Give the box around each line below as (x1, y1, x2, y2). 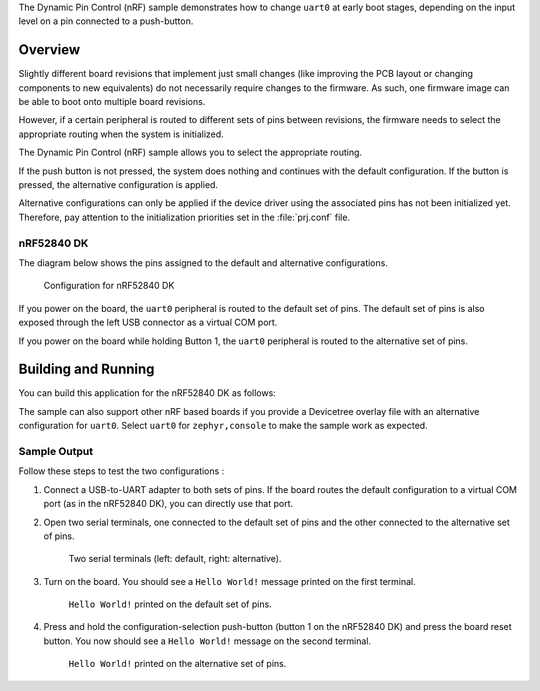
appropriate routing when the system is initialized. (18, 128, 224, 140)
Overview (18, 41, 81, 59)
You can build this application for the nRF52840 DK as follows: (18, 387, 277, 399)
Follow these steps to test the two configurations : (18, 465, 225, 477)
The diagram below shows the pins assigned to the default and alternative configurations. (18, 256, 389, 269)
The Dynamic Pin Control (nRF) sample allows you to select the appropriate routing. (18, 146, 363, 159)
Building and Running (18, 361, 155, 378)
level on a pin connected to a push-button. (18, 15, 194, 27)
